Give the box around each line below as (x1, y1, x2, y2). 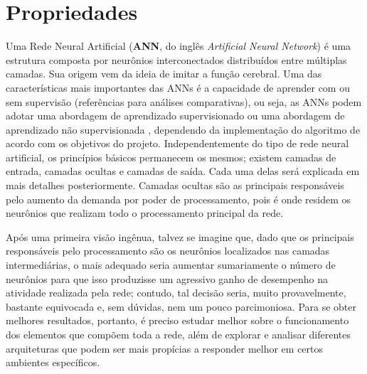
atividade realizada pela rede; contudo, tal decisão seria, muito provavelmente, (6, 285, 346, 300)
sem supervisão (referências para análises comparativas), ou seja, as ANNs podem (6, 94, 362, 109)
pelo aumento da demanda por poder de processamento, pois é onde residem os (6, 191, 351, 206)
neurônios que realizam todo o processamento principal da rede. (6, 205, 284, 220)
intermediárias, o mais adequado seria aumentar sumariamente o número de (6, 257, 336, 272)
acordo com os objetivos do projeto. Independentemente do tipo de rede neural (6, 136, 349, 151)
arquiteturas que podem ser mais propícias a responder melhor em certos (6, 341, 324, 356)
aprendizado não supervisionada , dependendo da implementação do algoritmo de (6, 122, 361, 137)
